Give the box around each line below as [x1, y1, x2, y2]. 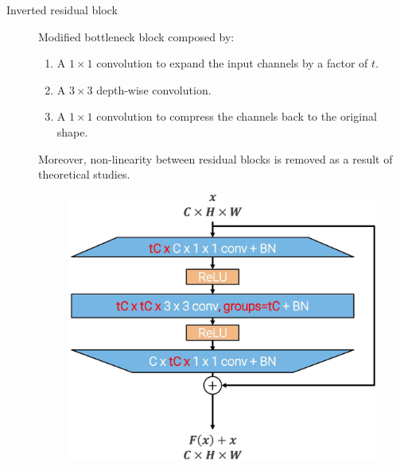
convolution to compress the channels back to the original [96, 108, 377, 125]
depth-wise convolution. [96, 81, 212, 98]
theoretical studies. [38, 166, 130, 183]
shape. [56, 123, 88, 140]
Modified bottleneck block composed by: [38, 28, 235, 44]
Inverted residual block [6, 2, 118, 17]
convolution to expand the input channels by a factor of [96, 55, 368, 71]
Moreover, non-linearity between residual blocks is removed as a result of [38, 150, 393, 167]
